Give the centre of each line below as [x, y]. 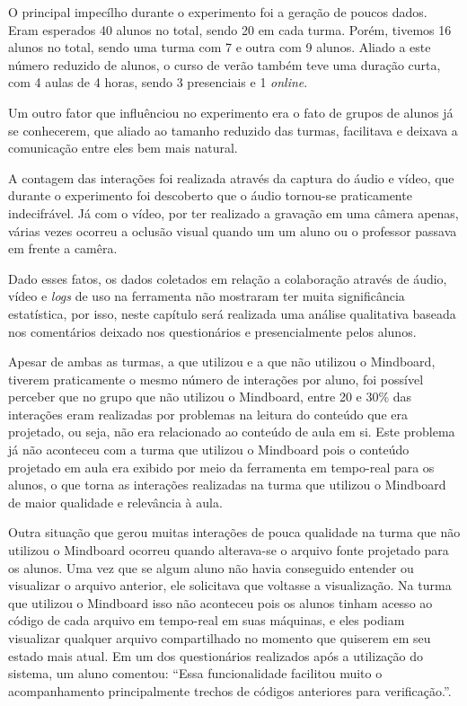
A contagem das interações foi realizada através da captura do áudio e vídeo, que [231, 177]
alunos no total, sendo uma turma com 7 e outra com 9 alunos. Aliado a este [220, 47]
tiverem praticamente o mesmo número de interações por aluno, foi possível [216, 379]
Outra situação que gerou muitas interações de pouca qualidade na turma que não [234, 532]
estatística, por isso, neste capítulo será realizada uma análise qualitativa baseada [232, 313]
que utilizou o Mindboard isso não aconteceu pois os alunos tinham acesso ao [220, 602]
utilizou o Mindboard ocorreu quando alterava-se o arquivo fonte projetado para [229, 550]
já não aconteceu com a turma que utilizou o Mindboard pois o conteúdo [209, 450]
